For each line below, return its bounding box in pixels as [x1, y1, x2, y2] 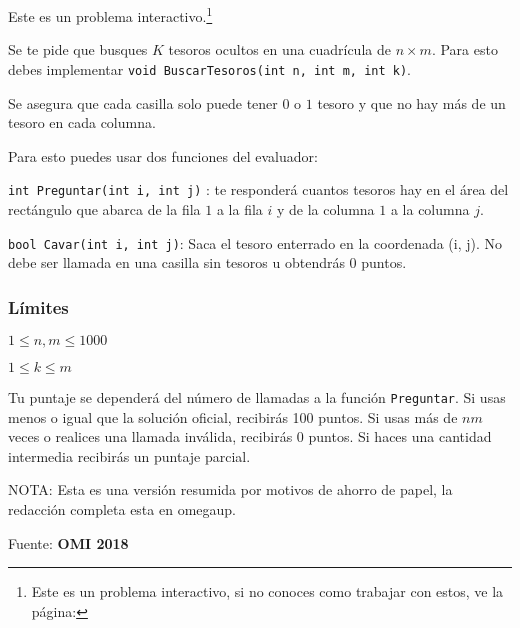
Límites [8, 294, 69, 319]
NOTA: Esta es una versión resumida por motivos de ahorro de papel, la [8, 479, 453, 500]
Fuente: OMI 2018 [8, 532, 129, 553]
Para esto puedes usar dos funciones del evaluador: [8, 145, 318, 166]
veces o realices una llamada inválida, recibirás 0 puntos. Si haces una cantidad [8, 426, 492, 447]
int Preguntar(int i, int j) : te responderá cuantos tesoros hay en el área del [8, 179, 509, 200]
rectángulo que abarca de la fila [8, 198, 201, 219]
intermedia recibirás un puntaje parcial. [8, 445, 251, 466]
